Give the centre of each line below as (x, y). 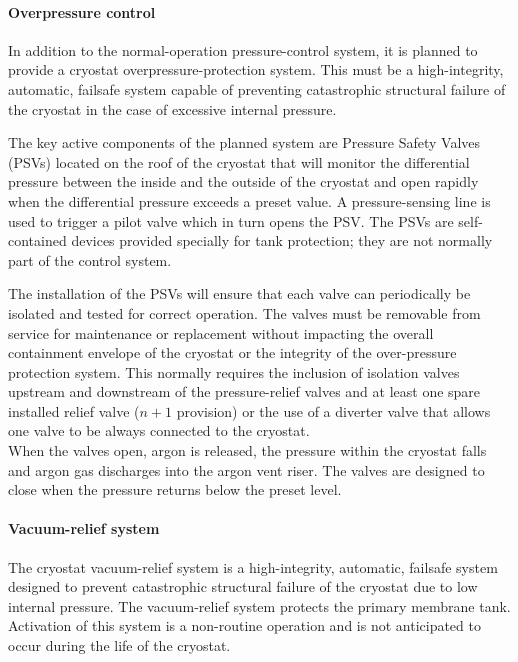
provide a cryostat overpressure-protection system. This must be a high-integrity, (256, 69)
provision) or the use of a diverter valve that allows (333, 410)
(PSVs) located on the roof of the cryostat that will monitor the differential (239, 161)
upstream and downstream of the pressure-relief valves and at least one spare (244, 391)
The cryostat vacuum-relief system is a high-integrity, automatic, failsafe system (253, 566)
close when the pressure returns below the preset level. (175, 489)
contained (37, 240)
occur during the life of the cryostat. (119, 645)
